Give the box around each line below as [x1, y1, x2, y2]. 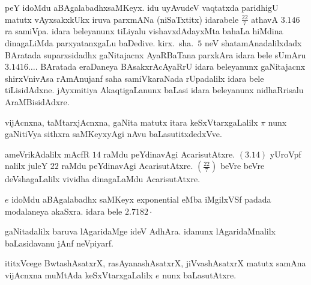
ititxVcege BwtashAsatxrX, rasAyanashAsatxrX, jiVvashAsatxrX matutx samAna [5, 257, 306, 269]
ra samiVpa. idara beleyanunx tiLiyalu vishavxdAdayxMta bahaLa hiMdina [5, 25, 283, 37]
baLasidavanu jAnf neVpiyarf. [5, 236, 113, 249]
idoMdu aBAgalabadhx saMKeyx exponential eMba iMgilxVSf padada [11, 192, 271, 205]
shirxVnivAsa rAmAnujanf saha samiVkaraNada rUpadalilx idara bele [5, 72, 264, 84]
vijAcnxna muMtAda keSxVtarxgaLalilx [5, 268, 153, 281]
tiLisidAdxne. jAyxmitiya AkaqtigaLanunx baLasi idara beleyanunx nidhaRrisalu [5, 84, 304, 96]
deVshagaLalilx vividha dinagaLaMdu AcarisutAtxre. [5, 173, 201, 185]
